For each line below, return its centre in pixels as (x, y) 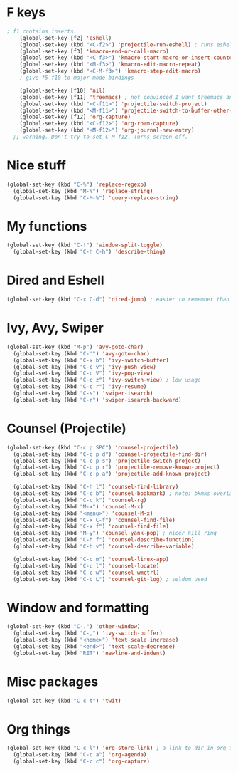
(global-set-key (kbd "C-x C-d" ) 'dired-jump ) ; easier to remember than (118, 300)
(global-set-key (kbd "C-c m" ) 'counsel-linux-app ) (91, 559)
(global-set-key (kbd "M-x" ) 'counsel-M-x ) (78, 506)
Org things (38, 729)
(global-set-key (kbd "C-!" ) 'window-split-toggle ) (85, 245)
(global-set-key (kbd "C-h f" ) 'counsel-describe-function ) (104, 540)
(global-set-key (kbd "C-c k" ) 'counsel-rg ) (80, 500)
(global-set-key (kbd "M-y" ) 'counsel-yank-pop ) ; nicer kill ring (115, 533)
